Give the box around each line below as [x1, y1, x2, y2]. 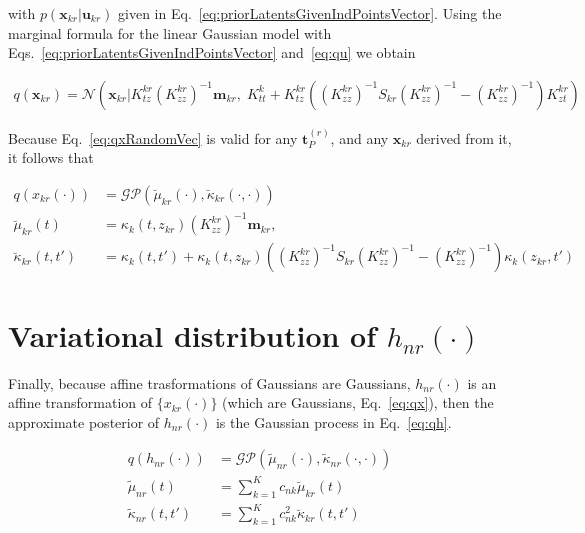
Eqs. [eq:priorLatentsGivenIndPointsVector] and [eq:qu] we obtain [8, 42, 416, 63]
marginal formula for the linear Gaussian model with [8, 22, 332, 43]
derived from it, [416, 127, 512, 148]
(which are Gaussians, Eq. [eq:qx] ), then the [222, 392, 494, 413]
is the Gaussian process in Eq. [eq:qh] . [215, 411, 452, 432]
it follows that [8, 147, 94, 168]
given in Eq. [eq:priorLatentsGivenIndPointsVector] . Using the [118, 3, 502, 23]
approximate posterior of [8, 411, 160, 432]
